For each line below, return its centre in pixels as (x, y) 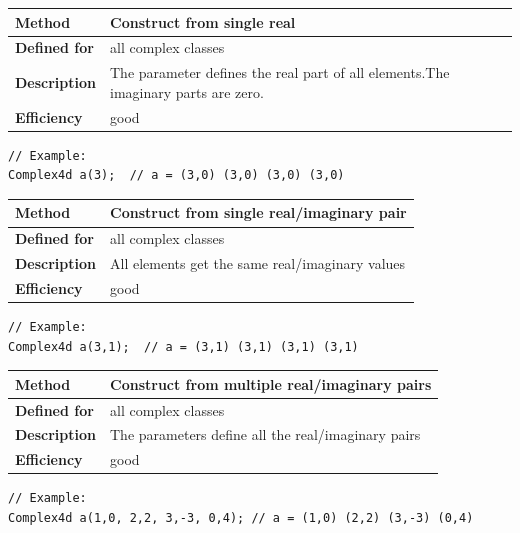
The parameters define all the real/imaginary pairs (265, 434)
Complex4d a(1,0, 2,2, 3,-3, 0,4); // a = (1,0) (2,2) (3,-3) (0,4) (241, 517)
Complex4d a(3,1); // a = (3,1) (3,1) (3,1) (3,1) (183, 346)
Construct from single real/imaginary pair (258, 212)
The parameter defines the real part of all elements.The (280, 72)
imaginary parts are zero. (187, 91)
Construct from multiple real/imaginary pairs (271, 383)
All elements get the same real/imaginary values (258, 263)
